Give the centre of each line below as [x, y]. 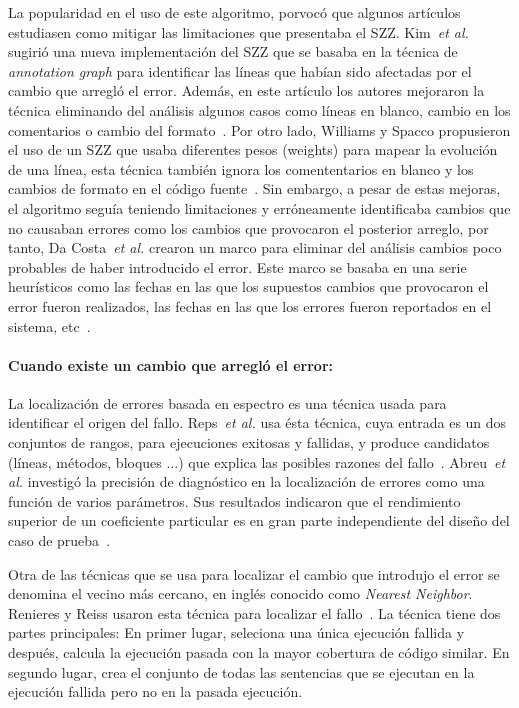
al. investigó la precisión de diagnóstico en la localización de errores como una [246, 481]
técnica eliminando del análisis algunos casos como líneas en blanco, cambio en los [259, 109]
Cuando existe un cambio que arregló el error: [171, 364]
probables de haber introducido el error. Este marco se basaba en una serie [237, 266]
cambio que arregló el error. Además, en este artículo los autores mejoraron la [246, 90]
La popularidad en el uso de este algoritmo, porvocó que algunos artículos [234, 12]
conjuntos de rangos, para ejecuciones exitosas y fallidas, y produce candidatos [249, 442]
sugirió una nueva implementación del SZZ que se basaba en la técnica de [233, 51]
